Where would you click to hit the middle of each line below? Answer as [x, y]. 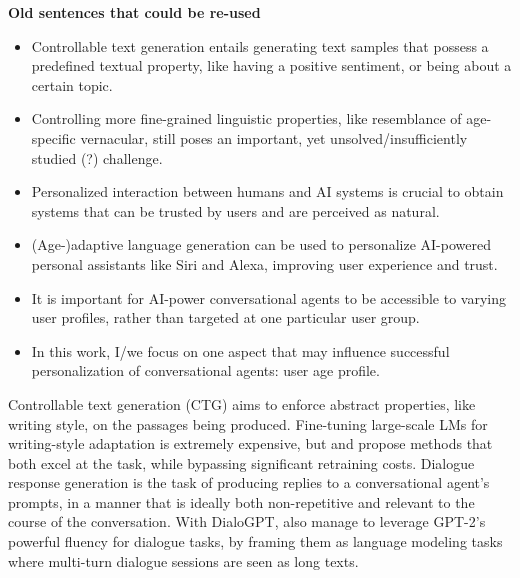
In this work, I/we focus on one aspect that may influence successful [240, 350]
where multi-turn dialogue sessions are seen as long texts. [183, 560]
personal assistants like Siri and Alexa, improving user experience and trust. [264, 263]
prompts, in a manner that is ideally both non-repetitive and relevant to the [241, 501]
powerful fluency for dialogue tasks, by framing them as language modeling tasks [255, 541]
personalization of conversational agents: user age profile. [205, 370]
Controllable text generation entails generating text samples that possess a [260, 45]
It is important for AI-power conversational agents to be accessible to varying [269, 297]
